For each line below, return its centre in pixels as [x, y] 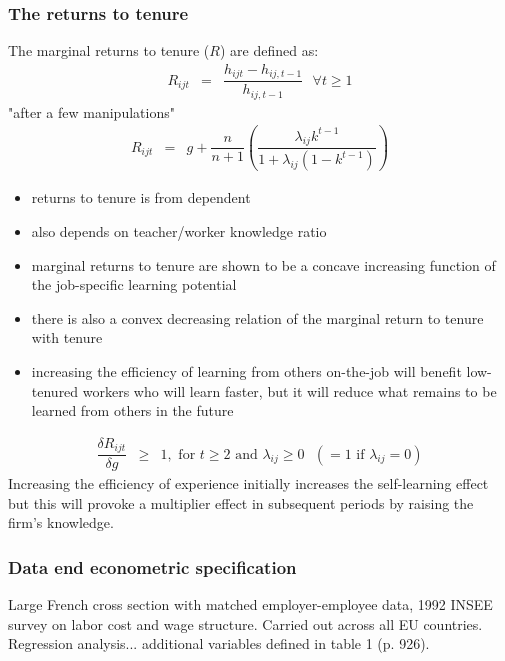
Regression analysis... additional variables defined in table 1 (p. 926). [219, 643]
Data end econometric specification [152, 566]
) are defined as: [269, 50]
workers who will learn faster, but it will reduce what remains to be [289, 390]
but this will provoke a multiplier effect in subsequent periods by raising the [241, 502]
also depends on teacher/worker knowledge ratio [179, 230]
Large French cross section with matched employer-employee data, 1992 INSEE [250, 604]
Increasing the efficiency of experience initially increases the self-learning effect [248, 483]
